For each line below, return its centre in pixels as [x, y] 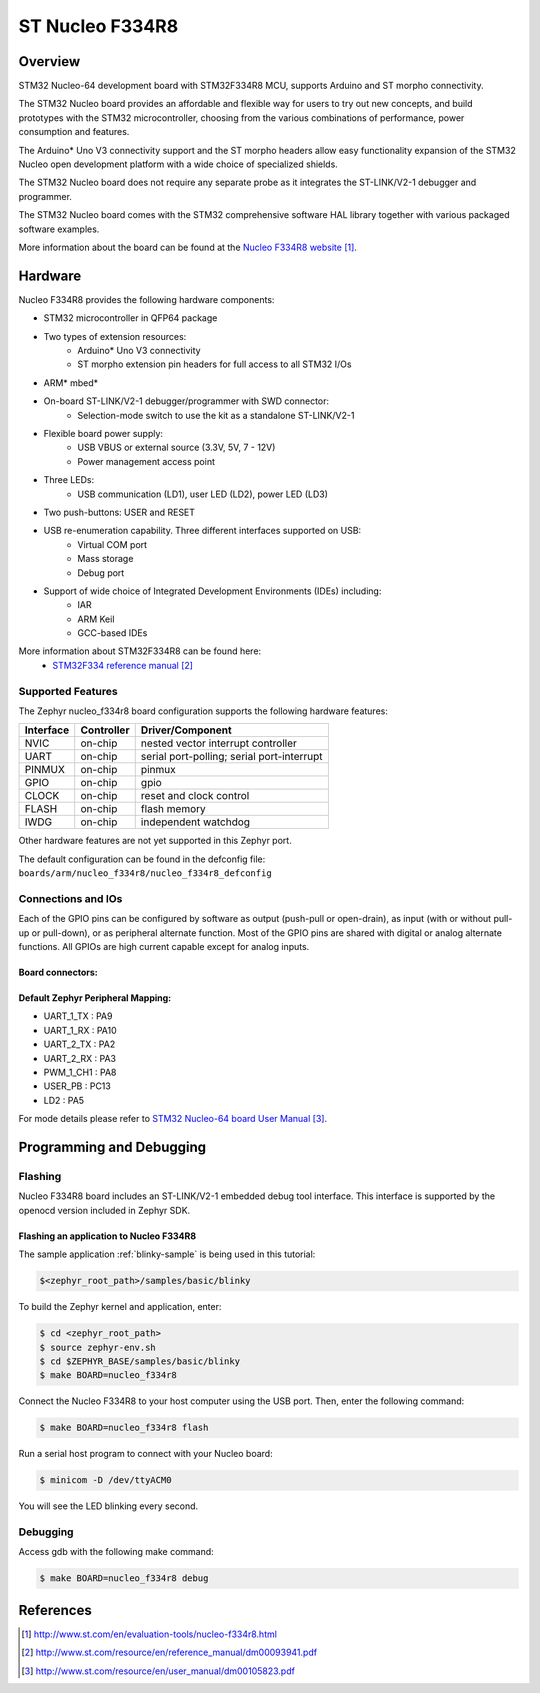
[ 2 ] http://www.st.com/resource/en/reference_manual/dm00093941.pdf [169, 1652]
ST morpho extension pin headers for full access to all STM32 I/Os [214, 364]
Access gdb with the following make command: [116, 1552]
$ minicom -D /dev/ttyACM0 [105, 1480]
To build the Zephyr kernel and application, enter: [120, 1307]
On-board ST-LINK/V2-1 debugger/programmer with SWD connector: [186, 401]
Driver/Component [186, 730]
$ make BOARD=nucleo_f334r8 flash [124, 1428]
